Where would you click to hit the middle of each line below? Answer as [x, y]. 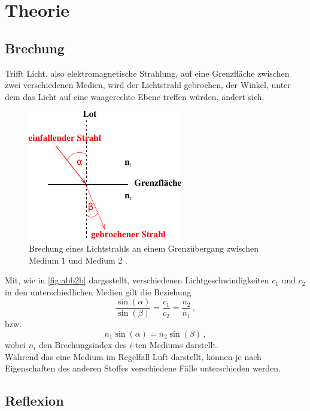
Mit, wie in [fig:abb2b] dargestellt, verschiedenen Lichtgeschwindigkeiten [137, 280]
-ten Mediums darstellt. [175, 344]
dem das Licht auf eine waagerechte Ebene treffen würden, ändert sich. [135, 96]
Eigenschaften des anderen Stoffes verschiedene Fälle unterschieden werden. [143, 368]
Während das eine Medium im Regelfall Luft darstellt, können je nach [133, 356]
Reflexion [34, 401]
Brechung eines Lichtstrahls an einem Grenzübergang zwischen [144, 248]
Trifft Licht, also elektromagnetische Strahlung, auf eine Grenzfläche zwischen [147, 73]
